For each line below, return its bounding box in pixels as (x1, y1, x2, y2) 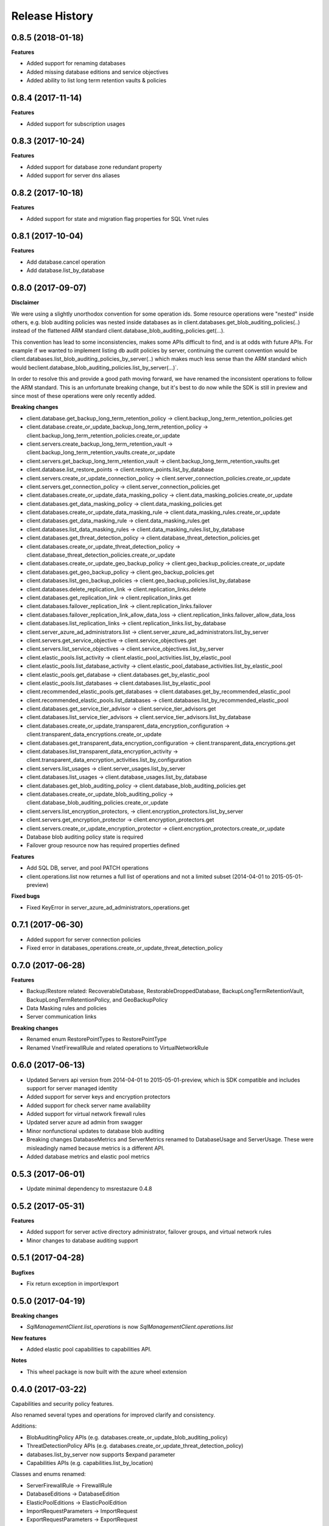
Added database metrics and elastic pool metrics (26, 1153, 150, 1160)
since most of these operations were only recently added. (11, 392, 157, 400)
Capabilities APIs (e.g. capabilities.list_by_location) (26, 1459, 154, 1467)
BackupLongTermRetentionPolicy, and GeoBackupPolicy (26, 996, 168, 1003)
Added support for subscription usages (26, 120, 126, 128)
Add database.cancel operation (26, 258, 106, 266)
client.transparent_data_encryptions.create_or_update (26, 731, 162, 738)
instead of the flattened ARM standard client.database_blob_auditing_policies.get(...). (11, 327, 225, 334)
